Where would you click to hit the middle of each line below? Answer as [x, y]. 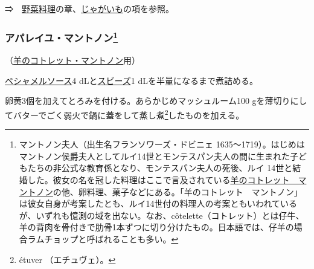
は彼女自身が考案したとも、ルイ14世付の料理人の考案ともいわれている [158, 203]
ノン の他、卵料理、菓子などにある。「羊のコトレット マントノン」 [169, 191]
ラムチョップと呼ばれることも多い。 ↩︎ [103, 239]
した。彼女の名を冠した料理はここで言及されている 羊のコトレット [159, 180]
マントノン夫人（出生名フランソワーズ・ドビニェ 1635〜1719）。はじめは [162, 144]
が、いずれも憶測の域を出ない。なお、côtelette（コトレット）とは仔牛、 [162, 215]
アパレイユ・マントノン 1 [62, 37]
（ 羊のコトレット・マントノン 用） [72, 60]
